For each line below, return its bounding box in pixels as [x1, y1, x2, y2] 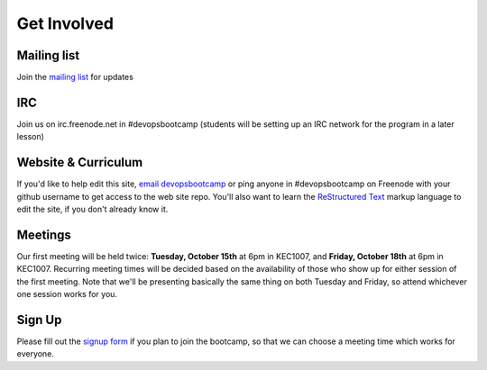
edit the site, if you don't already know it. [16, 203, 169, 215]
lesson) [16, 131, 45, 142]
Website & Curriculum [16, 155, 143, 170]
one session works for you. [16, 289, 117, 300]
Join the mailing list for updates [16, 72, 134, 83]
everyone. [16, 348, 54, 359]
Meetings [16, 227, 72, 242]
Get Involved [16, 14, 115, 33]
